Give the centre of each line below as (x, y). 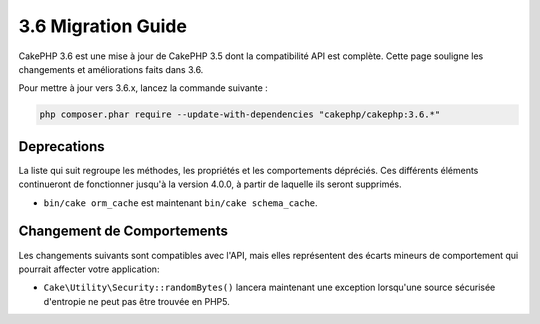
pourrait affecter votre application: (89, 269)
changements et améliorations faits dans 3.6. (111, 69)
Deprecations (61, 146)
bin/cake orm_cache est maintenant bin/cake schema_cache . (181, 202)
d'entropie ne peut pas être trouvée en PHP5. (136, 301)
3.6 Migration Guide (102, 26)
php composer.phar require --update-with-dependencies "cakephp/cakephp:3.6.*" (240, 114)
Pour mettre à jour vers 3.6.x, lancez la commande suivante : (143, 88)
